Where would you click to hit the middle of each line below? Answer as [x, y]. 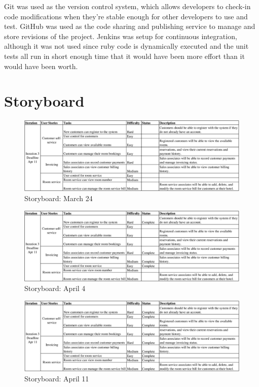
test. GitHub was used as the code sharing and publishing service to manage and [130, 26]
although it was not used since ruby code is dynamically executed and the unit [126, 46]
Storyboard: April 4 [55, 288]
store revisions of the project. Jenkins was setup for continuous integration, [121, 36]
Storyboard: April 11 [57, 378]
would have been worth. [41, 66]
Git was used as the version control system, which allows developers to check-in [127, 6]
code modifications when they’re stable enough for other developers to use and [126, 16]
